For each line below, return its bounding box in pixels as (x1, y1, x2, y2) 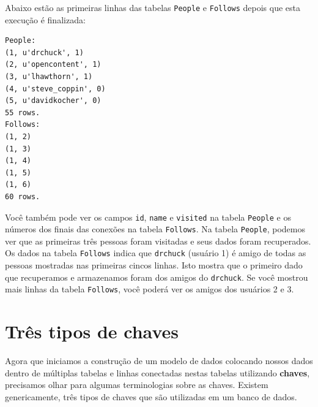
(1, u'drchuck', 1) (5, 48, 84, 57)
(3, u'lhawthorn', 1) (5, 72, 93, 82)
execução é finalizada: (5, 13, 86, 26)
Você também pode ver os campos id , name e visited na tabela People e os (5, 210, 291, 223)
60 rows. (5, 192, 40, 201)
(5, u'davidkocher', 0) (5, 96, 102, 105)
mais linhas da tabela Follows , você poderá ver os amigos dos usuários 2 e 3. (5, 283, 294, 295)
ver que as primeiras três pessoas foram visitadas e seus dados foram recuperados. (5, 234, 311, 247)
